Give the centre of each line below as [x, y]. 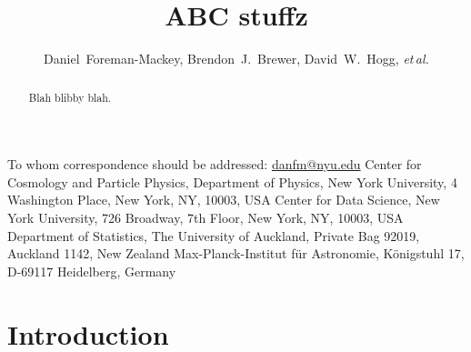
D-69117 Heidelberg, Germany [92, 271]
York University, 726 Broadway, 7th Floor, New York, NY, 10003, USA [205, 217]
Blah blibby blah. [70, 97]
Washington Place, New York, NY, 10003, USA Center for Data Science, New [224, 200]
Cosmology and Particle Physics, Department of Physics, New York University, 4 [232, 181]
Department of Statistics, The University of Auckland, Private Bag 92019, [214, 235]
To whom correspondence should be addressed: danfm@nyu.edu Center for [215, 164]
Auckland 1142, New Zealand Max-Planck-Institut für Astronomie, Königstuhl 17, [236, 253]
